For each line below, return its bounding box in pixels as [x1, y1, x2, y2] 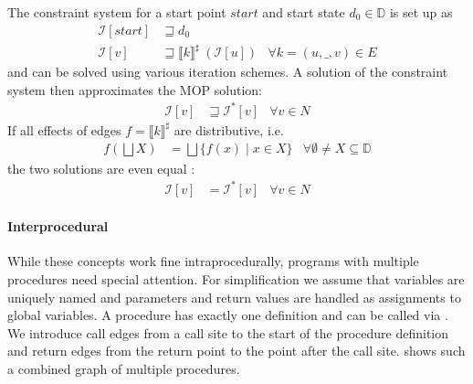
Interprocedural [7, 217, 109, 236]
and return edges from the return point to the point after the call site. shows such [7, 341, 466, 360]
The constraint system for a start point [7, 3, 226, 21]
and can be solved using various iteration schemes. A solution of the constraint [7, 62, 448, 81]
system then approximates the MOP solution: [7, 80, 262, 99]
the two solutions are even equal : [7, 158, 195, 177]
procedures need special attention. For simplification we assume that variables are [7, 270, 465, 289]
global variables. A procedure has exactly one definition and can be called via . [7, 305, 448, 325]
